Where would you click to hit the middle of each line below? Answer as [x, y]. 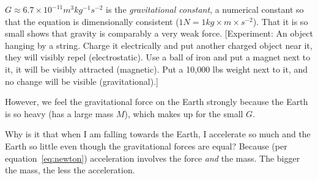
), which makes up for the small [184, 113]
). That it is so [280, 21]
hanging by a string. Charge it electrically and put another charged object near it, [159, 45]
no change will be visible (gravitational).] [82, 81]
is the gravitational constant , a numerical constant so [205, 9]
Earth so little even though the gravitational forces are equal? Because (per [146, 146]
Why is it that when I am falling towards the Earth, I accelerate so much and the [158, 134]
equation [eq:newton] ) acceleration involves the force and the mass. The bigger [153, 158]
